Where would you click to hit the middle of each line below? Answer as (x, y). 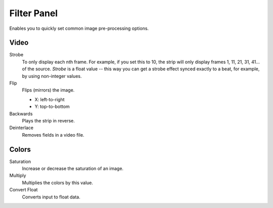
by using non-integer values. (52, 76)
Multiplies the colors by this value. (58, 183)
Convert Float (24, 190)
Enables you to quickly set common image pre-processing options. (79, 28)
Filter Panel (34, 13)
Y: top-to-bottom (52, 107)
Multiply (18, 176)
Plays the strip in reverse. (49, 120)
